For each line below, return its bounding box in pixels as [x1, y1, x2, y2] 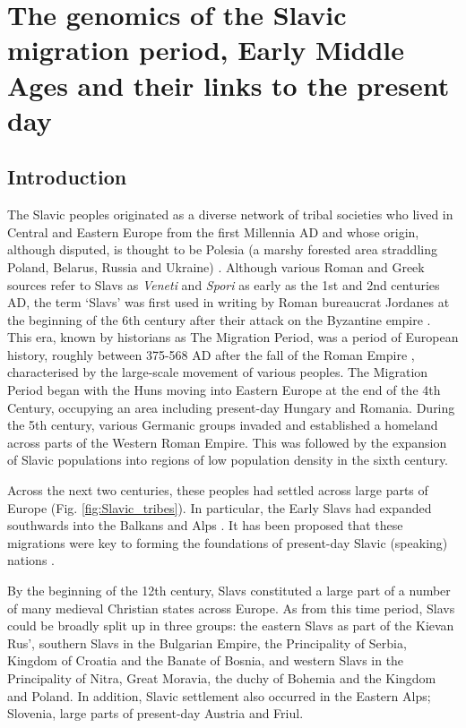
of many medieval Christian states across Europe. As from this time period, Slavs [7, 598, 455, 617]
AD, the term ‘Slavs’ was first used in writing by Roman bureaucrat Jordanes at [7, 293, 450, 312]
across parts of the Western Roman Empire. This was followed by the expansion [7, 433, 447, 451]
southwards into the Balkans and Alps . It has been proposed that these [7, 516, 403, 535]
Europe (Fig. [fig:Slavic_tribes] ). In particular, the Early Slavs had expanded [7, 498, 432, 517]
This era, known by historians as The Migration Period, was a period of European [7, 328, 459, 347]
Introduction [7, 163, 127, 191]
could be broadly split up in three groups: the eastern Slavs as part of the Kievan [7, 616, 454, 635]
